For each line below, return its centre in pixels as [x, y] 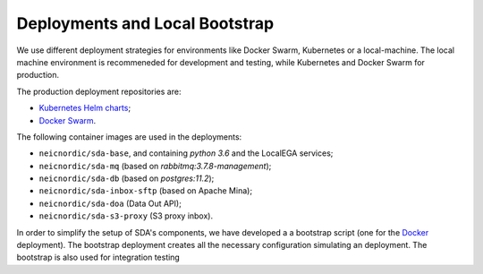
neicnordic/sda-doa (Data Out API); [110, 203]
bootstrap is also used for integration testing [98, 257]
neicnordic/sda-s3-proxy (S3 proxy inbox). [126, 216]
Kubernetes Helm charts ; [85, 108]
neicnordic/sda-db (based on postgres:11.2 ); [127, 178]
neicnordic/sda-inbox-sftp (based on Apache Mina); [146, 191]
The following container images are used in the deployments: [129, 137]
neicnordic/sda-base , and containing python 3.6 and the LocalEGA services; [186, 153]
